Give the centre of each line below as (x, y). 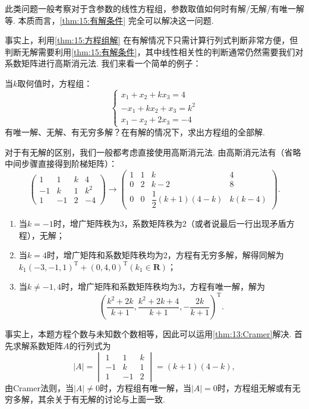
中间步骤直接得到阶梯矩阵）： (61, 164)
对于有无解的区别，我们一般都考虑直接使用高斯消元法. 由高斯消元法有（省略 (153, 152)
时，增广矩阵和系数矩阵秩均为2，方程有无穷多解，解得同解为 (165, 255)
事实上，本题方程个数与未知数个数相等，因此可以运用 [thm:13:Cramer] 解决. (148, 334)
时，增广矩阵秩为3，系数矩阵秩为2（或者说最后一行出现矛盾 (170, 223)
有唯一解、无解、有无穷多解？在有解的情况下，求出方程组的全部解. (135, 132)
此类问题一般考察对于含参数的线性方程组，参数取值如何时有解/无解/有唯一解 (154, 8)
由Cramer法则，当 (39, 387)
